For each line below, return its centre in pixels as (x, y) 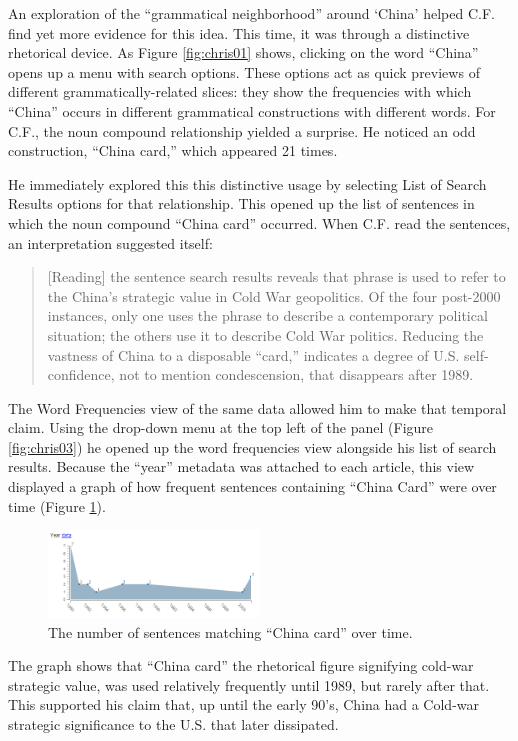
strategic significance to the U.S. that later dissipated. (173, 723)
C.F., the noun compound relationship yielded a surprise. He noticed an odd (242, 130)
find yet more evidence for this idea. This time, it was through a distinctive (239, 32)
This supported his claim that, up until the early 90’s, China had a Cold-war (244, 704)
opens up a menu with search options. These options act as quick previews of (244, 71)
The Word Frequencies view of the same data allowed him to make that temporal (257, 407)
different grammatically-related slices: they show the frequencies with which (240, 91)
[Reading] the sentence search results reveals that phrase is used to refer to (276, 276)
